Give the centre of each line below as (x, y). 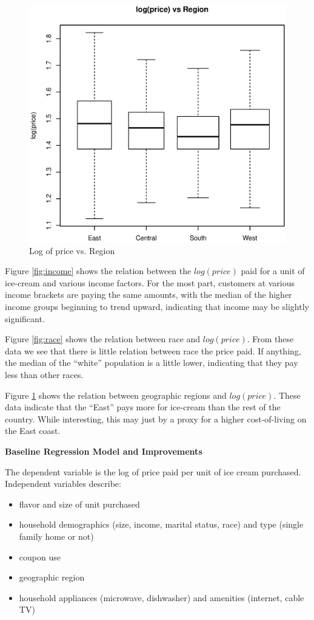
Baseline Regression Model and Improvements (104, 451)
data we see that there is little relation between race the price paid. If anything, (153, 350)
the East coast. (33, 431)
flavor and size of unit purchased (79, 504)
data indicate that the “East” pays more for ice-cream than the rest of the (143, 407)
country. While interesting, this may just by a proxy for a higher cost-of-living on (156, 418)
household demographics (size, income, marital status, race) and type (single (161, 524)
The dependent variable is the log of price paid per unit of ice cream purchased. (153, 471)
